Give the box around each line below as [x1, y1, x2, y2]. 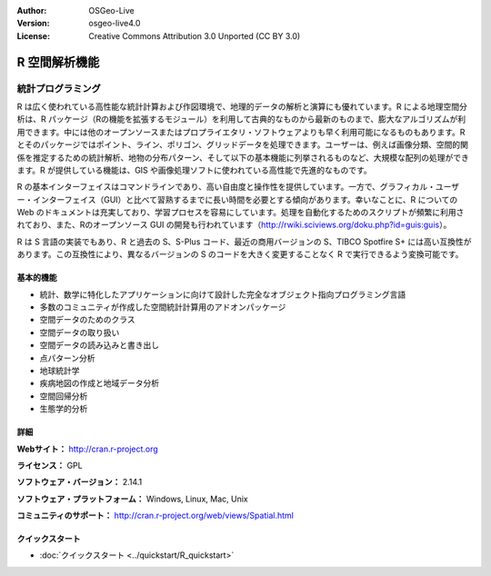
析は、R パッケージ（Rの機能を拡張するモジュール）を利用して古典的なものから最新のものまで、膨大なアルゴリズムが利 [16, 114, 466, 124]
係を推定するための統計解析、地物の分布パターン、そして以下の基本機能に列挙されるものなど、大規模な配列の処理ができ [16, 152, 470, 163]
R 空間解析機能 [16, 55, 100, 70]
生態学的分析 [39, 403, 88, 414]
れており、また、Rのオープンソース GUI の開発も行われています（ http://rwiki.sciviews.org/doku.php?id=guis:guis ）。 [16, 219, 452, 231]
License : [16, 30, 50, 41]
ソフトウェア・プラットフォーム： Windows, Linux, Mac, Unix [16, 493, 249, 504]
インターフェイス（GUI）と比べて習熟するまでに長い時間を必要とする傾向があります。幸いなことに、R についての [32, 194, 458, 204]
